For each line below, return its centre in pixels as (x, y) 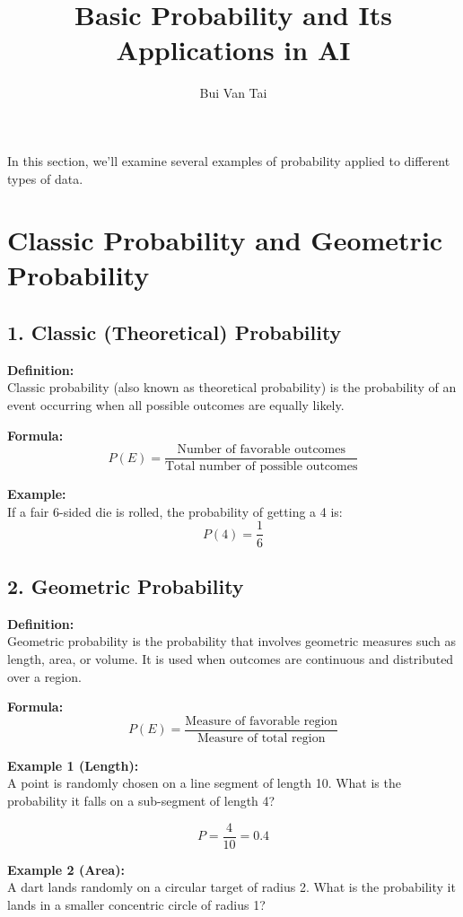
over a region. (44, 676)
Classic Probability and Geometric (225, 240)
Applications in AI (233, 50)
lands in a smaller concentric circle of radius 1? (136, 904)
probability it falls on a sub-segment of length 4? (141, 800)
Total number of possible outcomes (261, 467)
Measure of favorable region (262, 721)
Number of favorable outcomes (261, 450)
